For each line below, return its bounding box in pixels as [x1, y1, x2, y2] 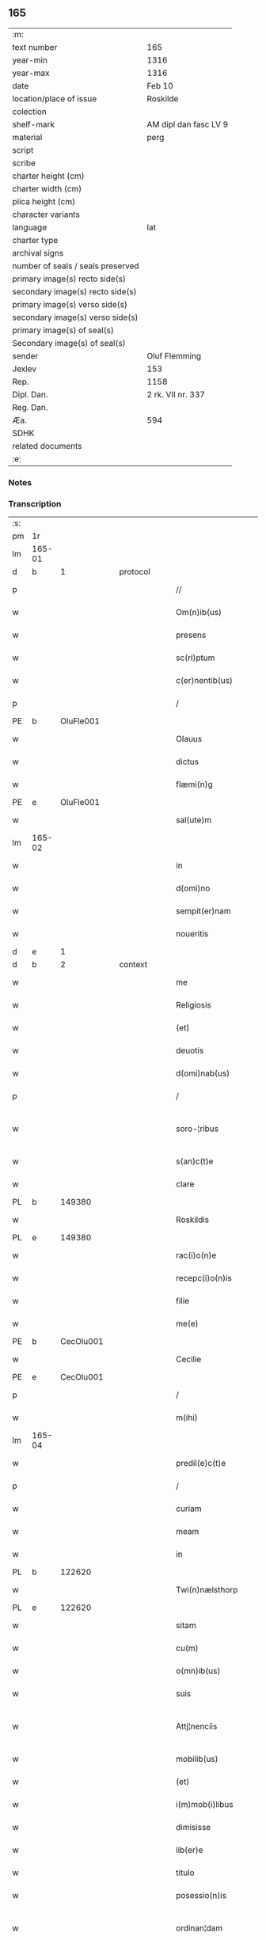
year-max [12, 67, 50, 78]
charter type [12, 234, 59, 245]
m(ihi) [175, 1412, 198, 1423]
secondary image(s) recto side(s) [12, 286, 137, 297]
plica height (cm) [12, 196, 76, 207]
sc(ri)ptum [175, 652, 215, 663]
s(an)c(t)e [175, 1156, 214, 1167]
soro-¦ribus [175, 1123, 219, 1134]
